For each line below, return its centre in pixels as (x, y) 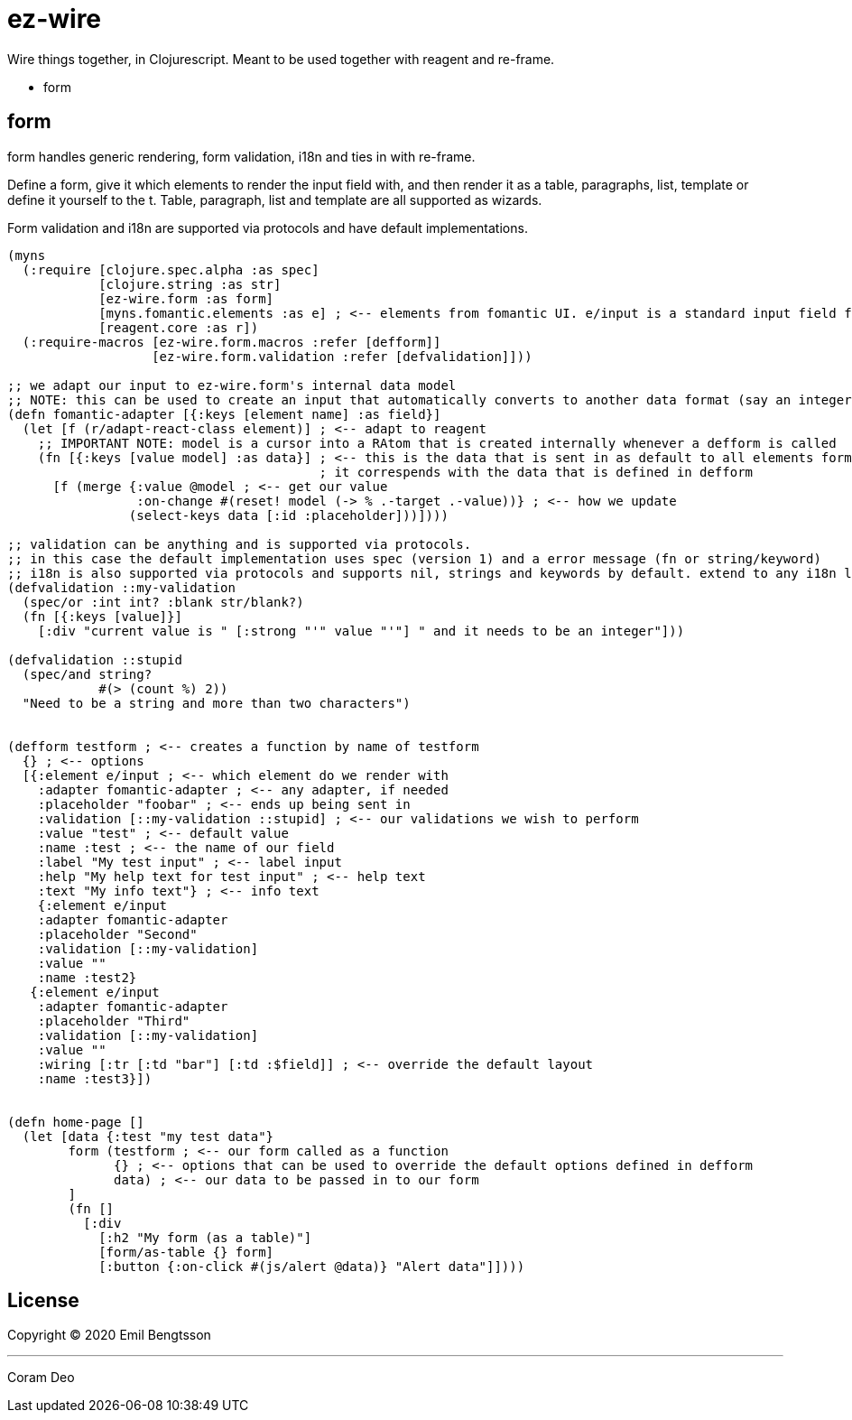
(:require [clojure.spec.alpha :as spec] (171, 269)
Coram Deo (41, 1378)
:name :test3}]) (95, 1078)
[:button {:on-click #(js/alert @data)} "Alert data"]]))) (312, 1266)
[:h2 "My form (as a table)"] (205, 1237)
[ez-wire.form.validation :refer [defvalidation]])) (342, 356)
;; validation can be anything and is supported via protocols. (240, 544)
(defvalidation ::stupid (95, 659)
